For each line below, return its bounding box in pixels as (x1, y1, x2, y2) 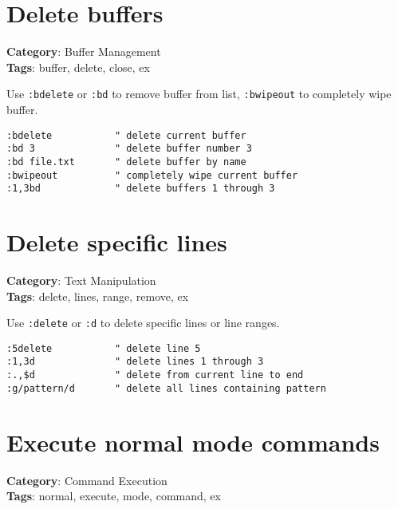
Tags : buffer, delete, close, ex (6, 58, 150, 75)
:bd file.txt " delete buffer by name (6, 156, 246, 168)
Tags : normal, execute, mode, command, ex (6, 487, 221, 504)
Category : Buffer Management (6, 43, 161, 60)
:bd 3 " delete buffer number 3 (6, 143, 252, 155)
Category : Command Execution (6, 472, 167, 488)
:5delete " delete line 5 (6, 342, 201, 354)
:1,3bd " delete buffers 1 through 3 (6, 183, 275, 195)
